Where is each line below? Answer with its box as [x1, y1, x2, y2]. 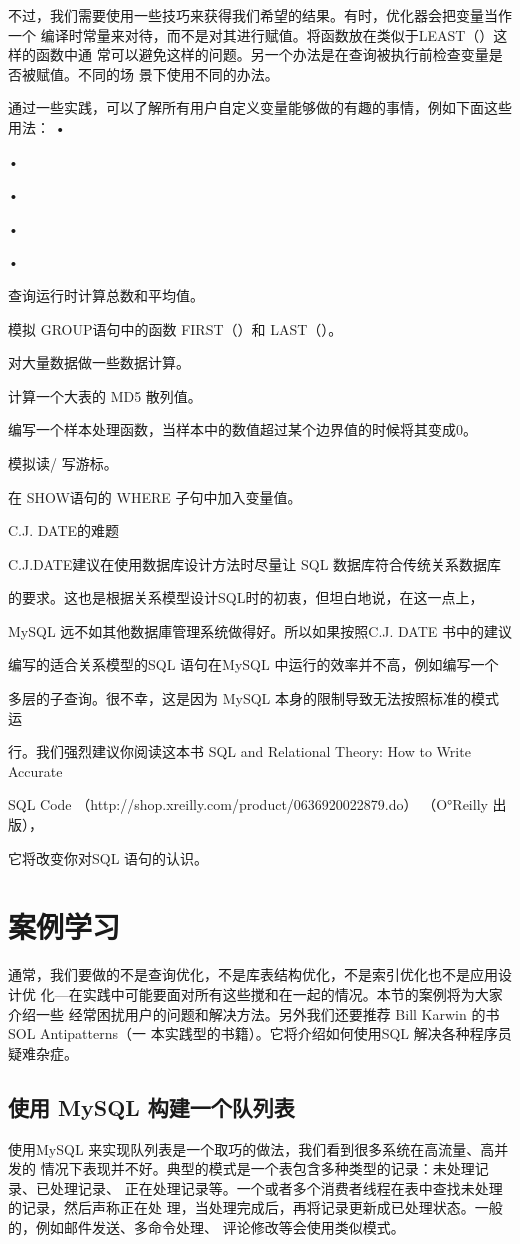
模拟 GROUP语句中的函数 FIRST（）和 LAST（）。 [8, 318, 343, 339]
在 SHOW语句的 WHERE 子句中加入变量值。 [8, 486, 302, 507]
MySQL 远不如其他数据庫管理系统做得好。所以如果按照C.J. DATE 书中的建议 [8, 620, 513, 641]
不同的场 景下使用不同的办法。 [77, 63, 279, 84]
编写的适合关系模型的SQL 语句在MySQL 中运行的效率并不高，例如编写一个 [8, 654, 499, 675]
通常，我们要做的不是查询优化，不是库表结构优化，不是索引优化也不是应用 [8, 964, 498, 985]
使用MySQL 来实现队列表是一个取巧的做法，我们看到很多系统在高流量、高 [8, 1138, 495, 1159]
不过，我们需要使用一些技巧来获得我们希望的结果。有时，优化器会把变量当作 [8, 5, 512, 25]
